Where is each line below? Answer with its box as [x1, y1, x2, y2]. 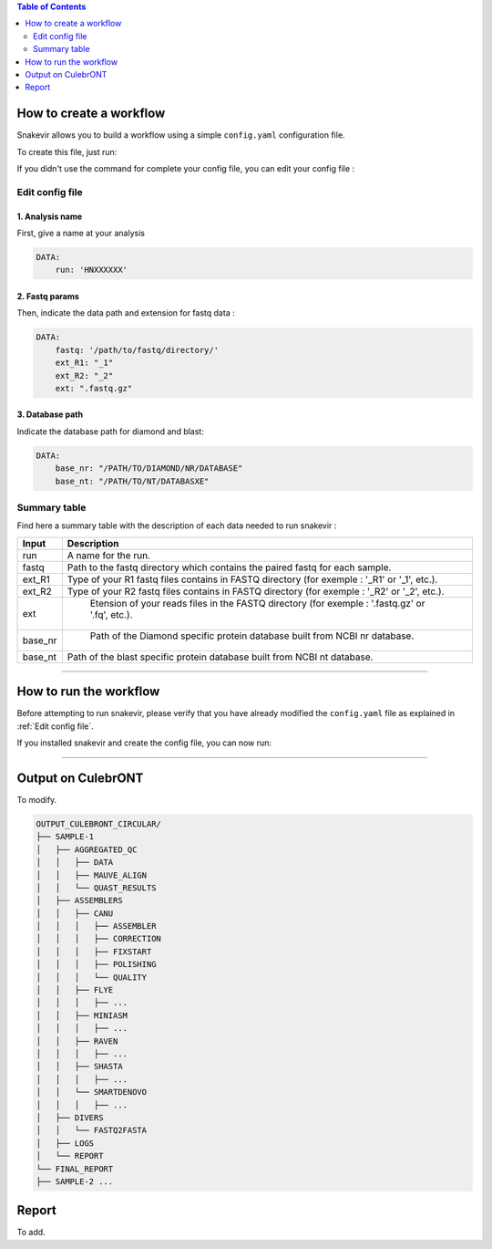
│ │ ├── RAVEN [36, 1036, 118, 1046]
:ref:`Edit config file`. [16, 721, 95, 732]
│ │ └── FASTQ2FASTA [36, 1125, 148, 1136]
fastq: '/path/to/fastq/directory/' [55, 345, 219, 355]
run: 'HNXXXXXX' [55, 265, 128, 276]
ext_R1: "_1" [55, 358, 114, 369]
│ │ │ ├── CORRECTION [36, 933, 161, 944]
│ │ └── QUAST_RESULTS [36, 882, 157, 893]
